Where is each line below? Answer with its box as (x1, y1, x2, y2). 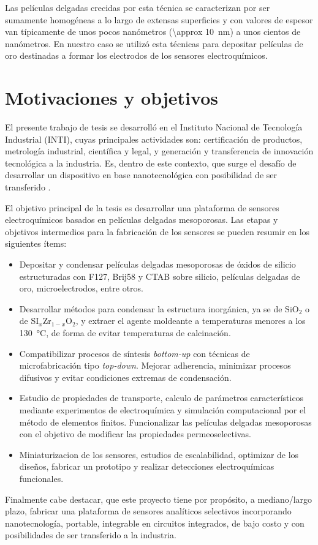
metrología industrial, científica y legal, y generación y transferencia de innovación (5, 145, 314, 157)
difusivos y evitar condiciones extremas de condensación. (19, 370, 232, 383)
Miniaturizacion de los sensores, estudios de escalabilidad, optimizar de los (19, 448, 299, 460)
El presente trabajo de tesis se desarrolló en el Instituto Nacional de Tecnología (5, 121, 303, 133)
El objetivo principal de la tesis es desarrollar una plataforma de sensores (5, 201, 279, 214)
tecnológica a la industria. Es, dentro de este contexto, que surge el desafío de (5, 156, 297, 169)
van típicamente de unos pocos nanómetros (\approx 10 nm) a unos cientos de (5, 25, 301, 38)
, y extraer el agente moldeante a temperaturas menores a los (75, 314, 306, 327)
